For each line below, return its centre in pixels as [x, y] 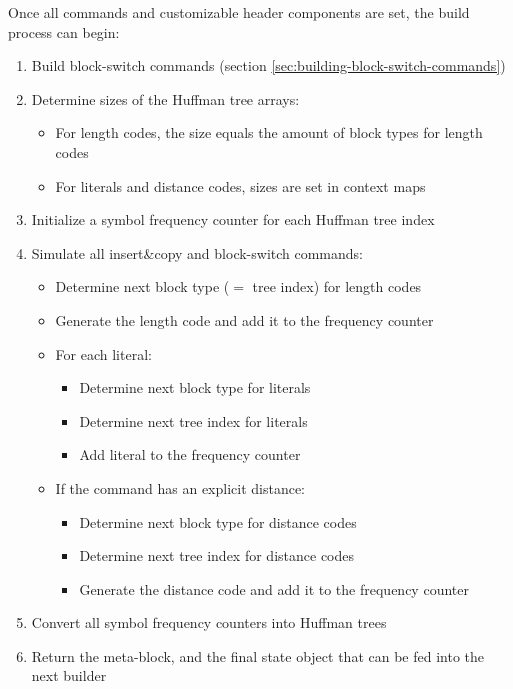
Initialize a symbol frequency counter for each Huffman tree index [233, 219]
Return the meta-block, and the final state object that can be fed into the [257, 655]
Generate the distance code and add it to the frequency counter [274, 588]
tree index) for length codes [337, 286]
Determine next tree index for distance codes [216, 555]
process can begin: [64, 31]
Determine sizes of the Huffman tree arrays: [165, 98]
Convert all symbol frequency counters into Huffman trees [209, 622]
